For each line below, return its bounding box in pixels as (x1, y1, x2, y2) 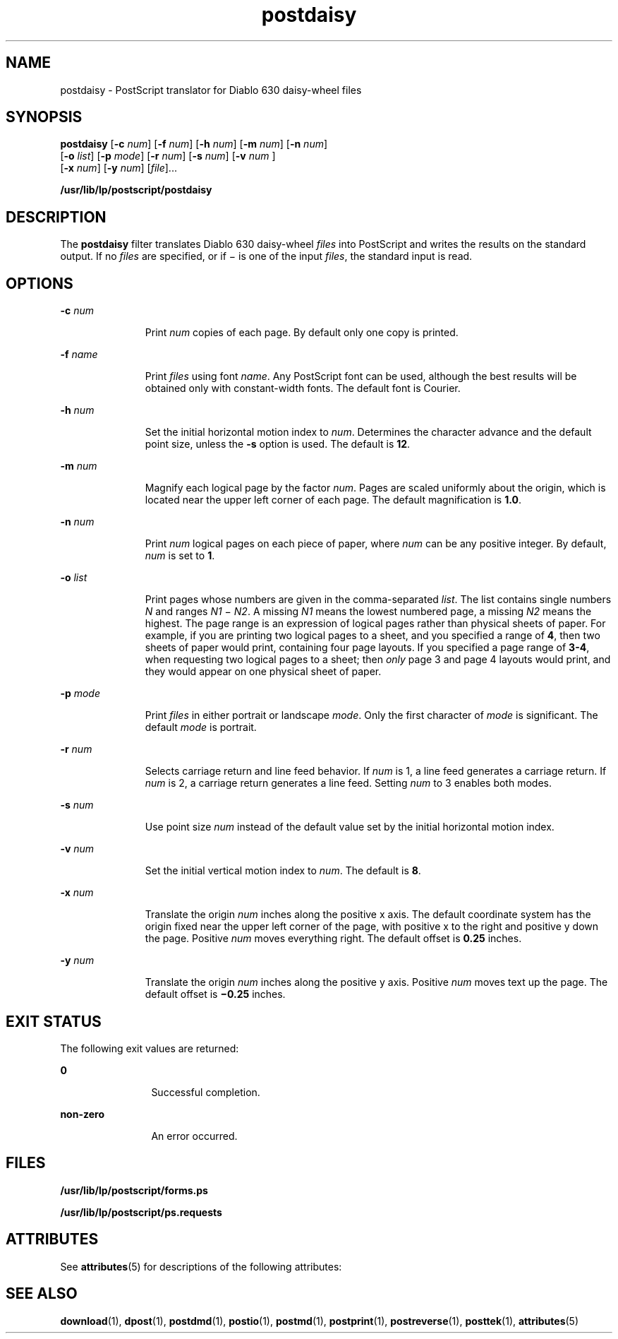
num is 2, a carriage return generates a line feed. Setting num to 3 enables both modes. (145, 777, 552, 790)
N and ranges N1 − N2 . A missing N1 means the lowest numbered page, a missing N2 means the (145, 605, 592, 618)
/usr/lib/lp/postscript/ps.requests (60, 1206, 222, 1218)
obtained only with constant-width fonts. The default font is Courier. (145, 382, 461, 395)
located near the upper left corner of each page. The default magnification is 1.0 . (145, 494, 521, 506)
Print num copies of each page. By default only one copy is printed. (145, 326, 459, 339)
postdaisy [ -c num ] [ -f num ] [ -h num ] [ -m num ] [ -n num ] (60, 138, 328, 150)
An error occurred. (151, 1129, 238, 1142)
